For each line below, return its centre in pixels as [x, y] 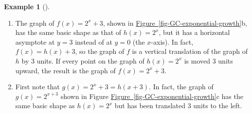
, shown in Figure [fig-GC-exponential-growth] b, [175, 23]
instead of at [94, 41]
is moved [197, 60]
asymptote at [35, 41]
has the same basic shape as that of [68, 32]
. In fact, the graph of [181, 87]
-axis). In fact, [172, 41]
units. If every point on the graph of [90, 60]
